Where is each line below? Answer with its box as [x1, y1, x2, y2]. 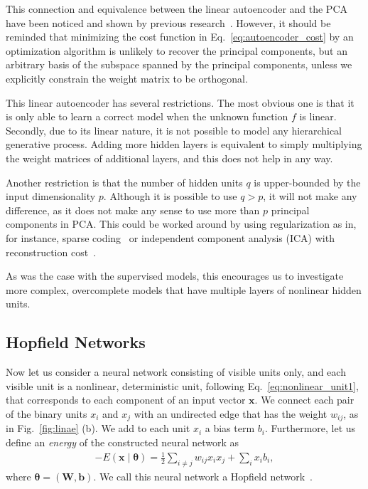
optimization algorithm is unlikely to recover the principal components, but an [6, 43, 348, 58]
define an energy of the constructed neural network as [6, 434, 239, 449]
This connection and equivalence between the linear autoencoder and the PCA [6, 1, 348, 16]
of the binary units [6, 406, 87, 421]
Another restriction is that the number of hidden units [6, 174, 243, 189]
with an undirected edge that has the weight [134, 406, 328, 421]
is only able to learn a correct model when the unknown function [6, 109, 288, 124]
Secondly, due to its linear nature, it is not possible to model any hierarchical [6, 122, 342, 137]
